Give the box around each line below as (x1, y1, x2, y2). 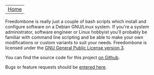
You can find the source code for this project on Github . (5, 55, 120, 60)
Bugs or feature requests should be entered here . (5, 64, 107, 70)
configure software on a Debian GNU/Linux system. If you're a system (5, 24, 149, 29)
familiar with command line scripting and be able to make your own (5, 34, 143, 40)
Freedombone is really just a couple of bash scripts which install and (5, 18, 146, 24)
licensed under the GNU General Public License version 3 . (5, 45, 125, 51)
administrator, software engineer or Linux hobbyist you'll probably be (5, 29, 147, 35)
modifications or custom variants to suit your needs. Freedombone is (5, 40, 147, 45)
